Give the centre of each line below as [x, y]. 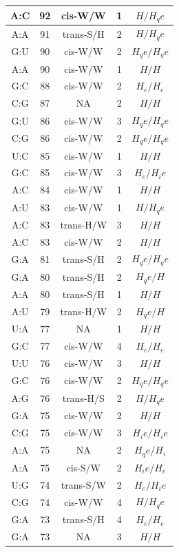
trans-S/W [83, 484]
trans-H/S [83, 398]
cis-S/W [84, 467]
